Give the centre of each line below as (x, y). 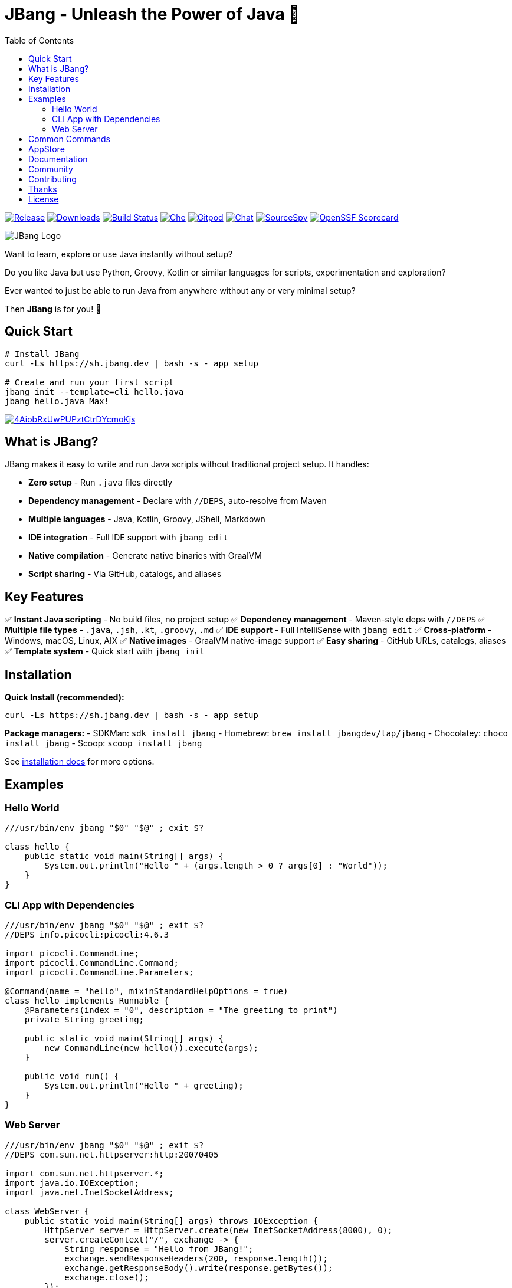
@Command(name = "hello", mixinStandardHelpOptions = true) (147, 992)
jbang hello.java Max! (57, 401)
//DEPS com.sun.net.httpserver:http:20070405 (112, 1154)
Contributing (52, 179)
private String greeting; (84, 1020)
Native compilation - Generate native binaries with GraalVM (145, 556)
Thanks (43, 189)
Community (51, 169)
